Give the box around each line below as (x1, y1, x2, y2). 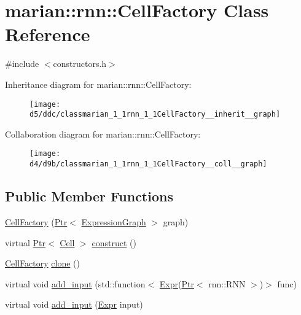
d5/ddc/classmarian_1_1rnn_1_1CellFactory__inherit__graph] (29, 110, 281, 119)
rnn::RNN (208, 277, 246, 290)
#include (5, 57, 39, 70)
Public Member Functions (5, 187, 173, 206)
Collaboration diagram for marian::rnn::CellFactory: (5, 127, 201, 140)
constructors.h (53, 57, 107, 70)
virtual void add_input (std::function (5, 277, 146, 290)
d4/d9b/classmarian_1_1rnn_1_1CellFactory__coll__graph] (29, 160, 267, 169)
